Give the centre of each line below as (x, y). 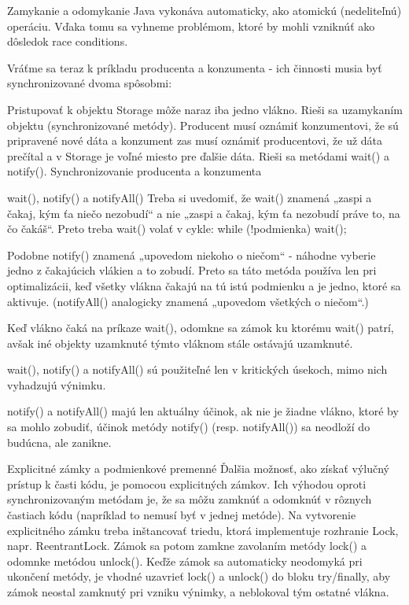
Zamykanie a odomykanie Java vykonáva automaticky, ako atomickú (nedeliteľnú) (204, 10)
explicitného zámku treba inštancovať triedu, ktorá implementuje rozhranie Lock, (203, 530)
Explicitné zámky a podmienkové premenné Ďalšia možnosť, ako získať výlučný (198, 469)
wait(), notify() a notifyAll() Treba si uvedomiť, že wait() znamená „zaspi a (190, 197)
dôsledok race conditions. (68, 41)
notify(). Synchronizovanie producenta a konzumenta (134, 171)
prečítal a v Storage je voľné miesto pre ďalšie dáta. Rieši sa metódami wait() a (198, 155)
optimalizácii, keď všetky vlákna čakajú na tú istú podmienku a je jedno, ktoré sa (204, 285)
